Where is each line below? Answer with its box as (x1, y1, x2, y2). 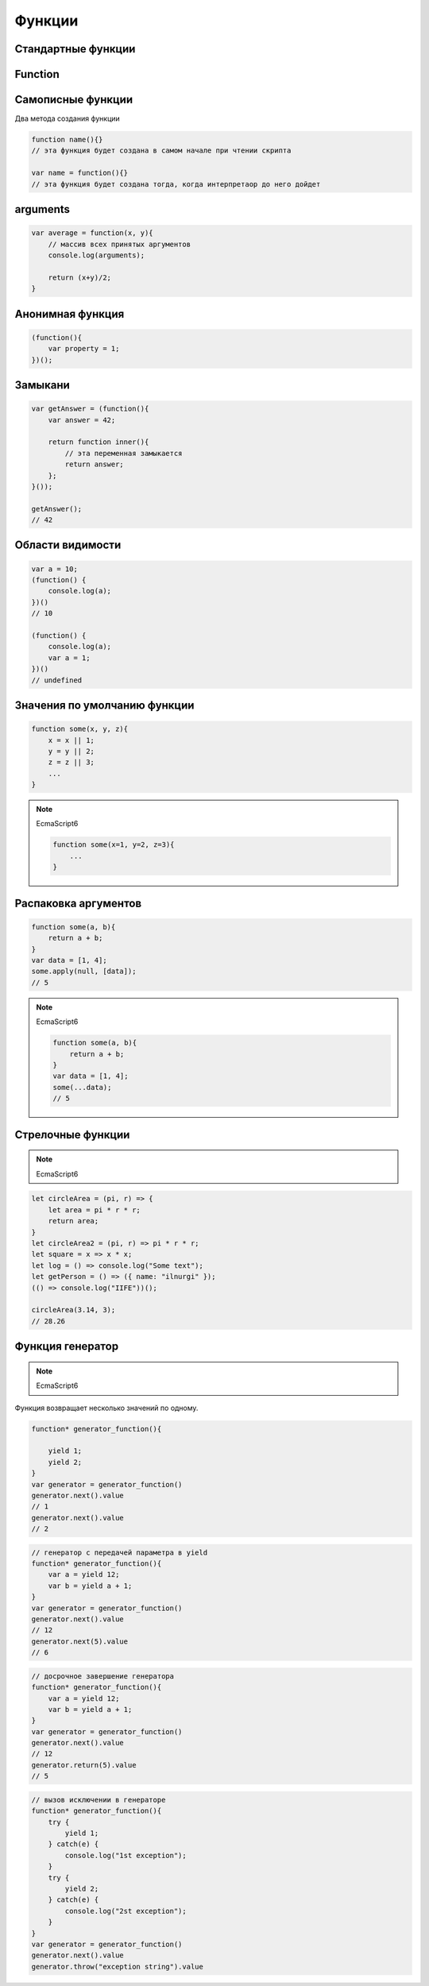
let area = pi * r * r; (48, 1205, 141, 1215)
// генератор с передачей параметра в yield (31, 1547, 208, 1557)
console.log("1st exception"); (64, 1851, 187, 1860)
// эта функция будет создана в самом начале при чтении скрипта (31, 146, 292, 155)
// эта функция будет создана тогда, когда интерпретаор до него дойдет (31, 180, 321, 188)
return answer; (64, 460, 125, 469)
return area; (48, 1216, 99, 1226)
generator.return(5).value (31, 1760, 137, 1769)
